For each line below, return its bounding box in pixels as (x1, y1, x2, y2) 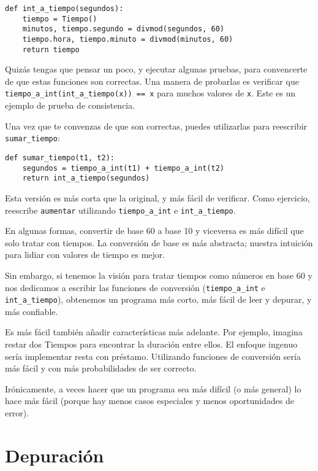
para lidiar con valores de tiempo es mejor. (5, 248, 165, 261)
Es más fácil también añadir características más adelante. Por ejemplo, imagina (5, 325, 303, 338)
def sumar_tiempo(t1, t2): (5, 153, 115, 162)
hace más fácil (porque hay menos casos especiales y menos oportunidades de (5, 394, 294, 407)
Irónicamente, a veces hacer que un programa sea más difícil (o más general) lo (5, 382, 301, 395)
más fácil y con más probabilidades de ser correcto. (5, 362, 197, 375)
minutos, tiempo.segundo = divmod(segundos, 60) (22, 25, 224, 34)
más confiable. (5, 305, 58, 317)
